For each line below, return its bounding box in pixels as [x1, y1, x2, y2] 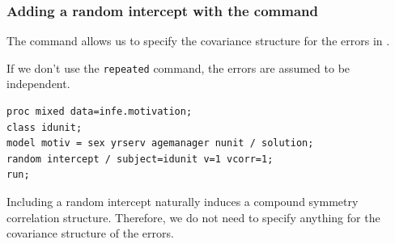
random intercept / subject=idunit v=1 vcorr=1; [6, 153, 274, 165]
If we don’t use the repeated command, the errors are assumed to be [6, 59, 350, 76]
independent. [6, 75, 70, 92]
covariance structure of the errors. [6, 225, 174, 242]
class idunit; [6, 121, 83, 133]
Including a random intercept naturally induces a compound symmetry [6, 193, 359, 210]
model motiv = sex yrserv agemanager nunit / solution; [6, 137, 314, 149]
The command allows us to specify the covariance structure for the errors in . [6, 32, 390, 49]
